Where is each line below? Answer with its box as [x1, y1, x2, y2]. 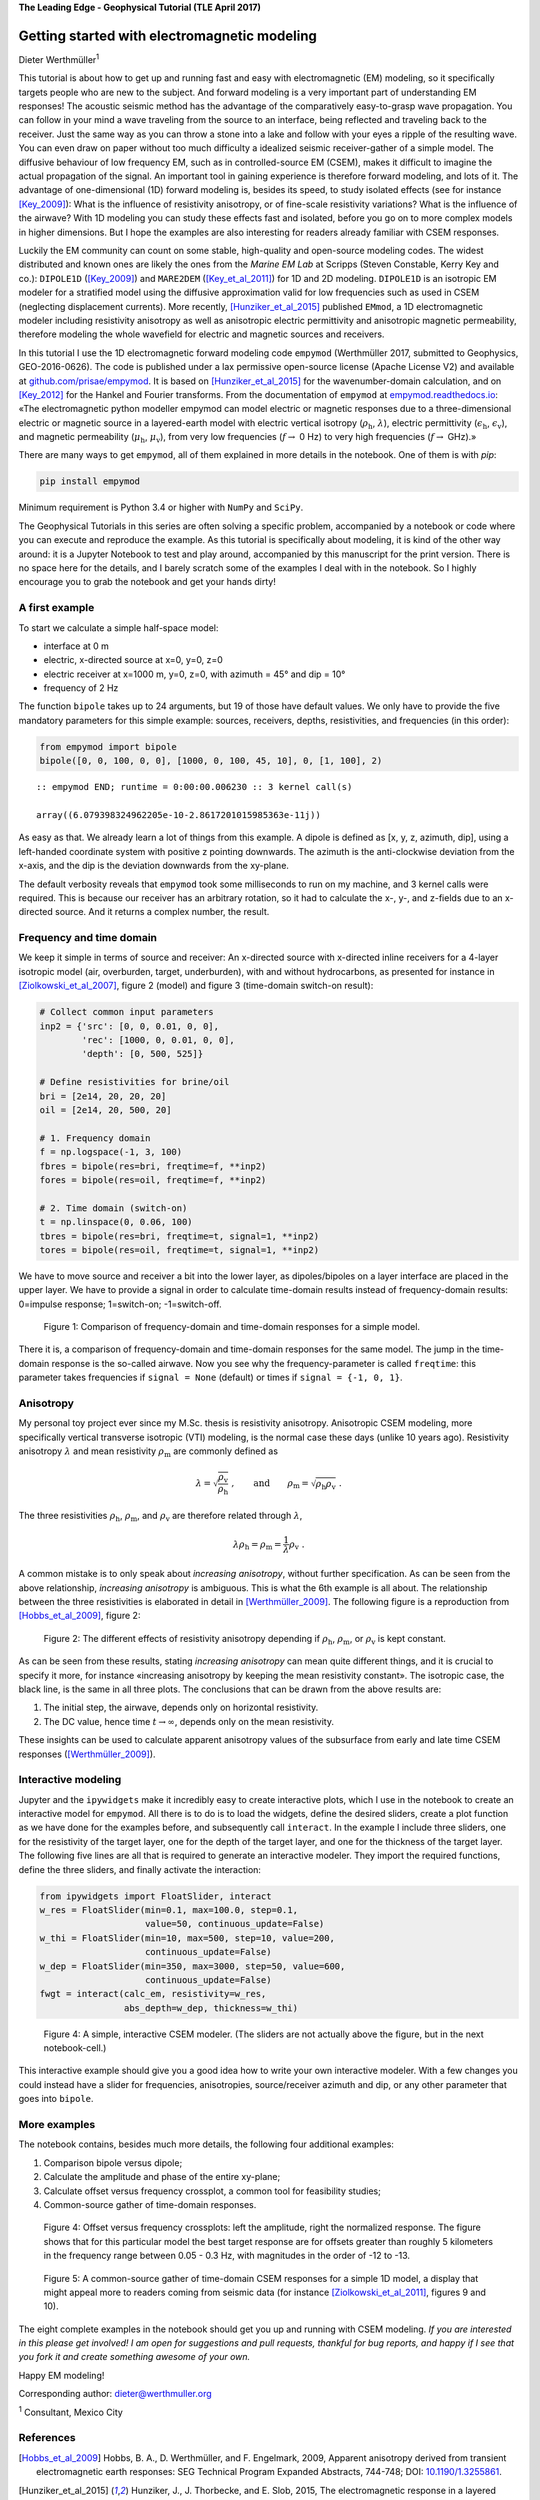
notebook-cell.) [43, 2042, 107, 2054]
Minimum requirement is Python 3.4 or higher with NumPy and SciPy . [18, 501, 304, 514]
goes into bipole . [18, 2093, 94, 2105]
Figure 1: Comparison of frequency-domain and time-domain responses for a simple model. [43, 1321, 420, 1333]
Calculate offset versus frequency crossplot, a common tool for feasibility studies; [43, 2185, 382, 2197]
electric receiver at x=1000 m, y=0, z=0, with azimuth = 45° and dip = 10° [43, 668, 346, 680]
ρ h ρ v [315, 1478, 336, 1492]
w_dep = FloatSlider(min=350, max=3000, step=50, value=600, [39, 1960, 346, 1972]
